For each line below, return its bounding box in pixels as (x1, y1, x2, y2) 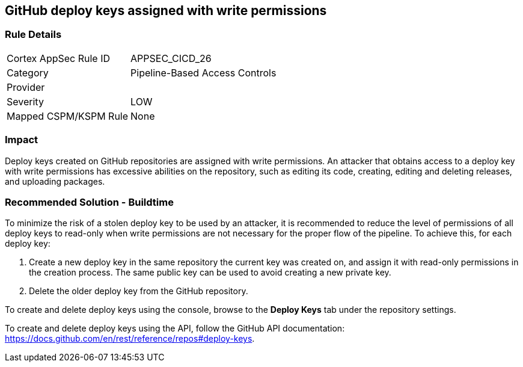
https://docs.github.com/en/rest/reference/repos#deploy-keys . (5, 333, 255, 344)
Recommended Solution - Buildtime (5, 196, 174, 208)
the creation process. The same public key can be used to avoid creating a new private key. (29, 267, 391, 278)
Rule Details (5, 28, 62, 41)
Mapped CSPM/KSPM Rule (7, 109, 129, 122)
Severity (7, 95, 44, 108)
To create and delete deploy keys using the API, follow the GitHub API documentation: (5, 323, 345, 334)
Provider (7, 81, 45, 93)
